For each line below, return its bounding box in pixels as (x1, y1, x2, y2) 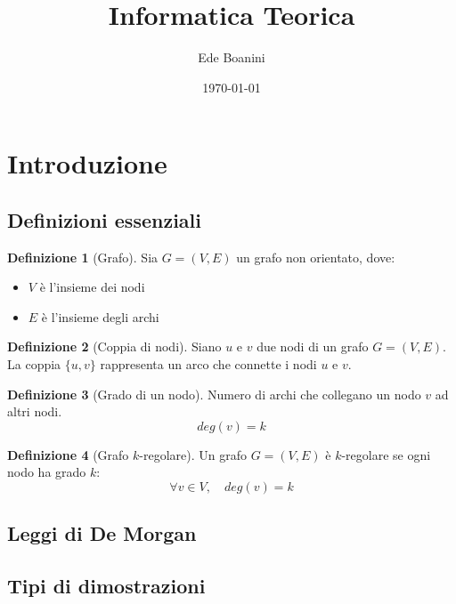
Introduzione (7, 145, 167, 181)
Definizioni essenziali (7, 205, 201, 233)
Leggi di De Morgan (7, 519, 197, 547)
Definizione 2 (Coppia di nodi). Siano (7, 337, 222, 356)
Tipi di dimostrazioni (7, 572, 206, 600)
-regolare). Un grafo (139, 445, 248, 463)
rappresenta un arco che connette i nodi (100, 355, 317, 374)
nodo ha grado (7, 463, 86, 481)
